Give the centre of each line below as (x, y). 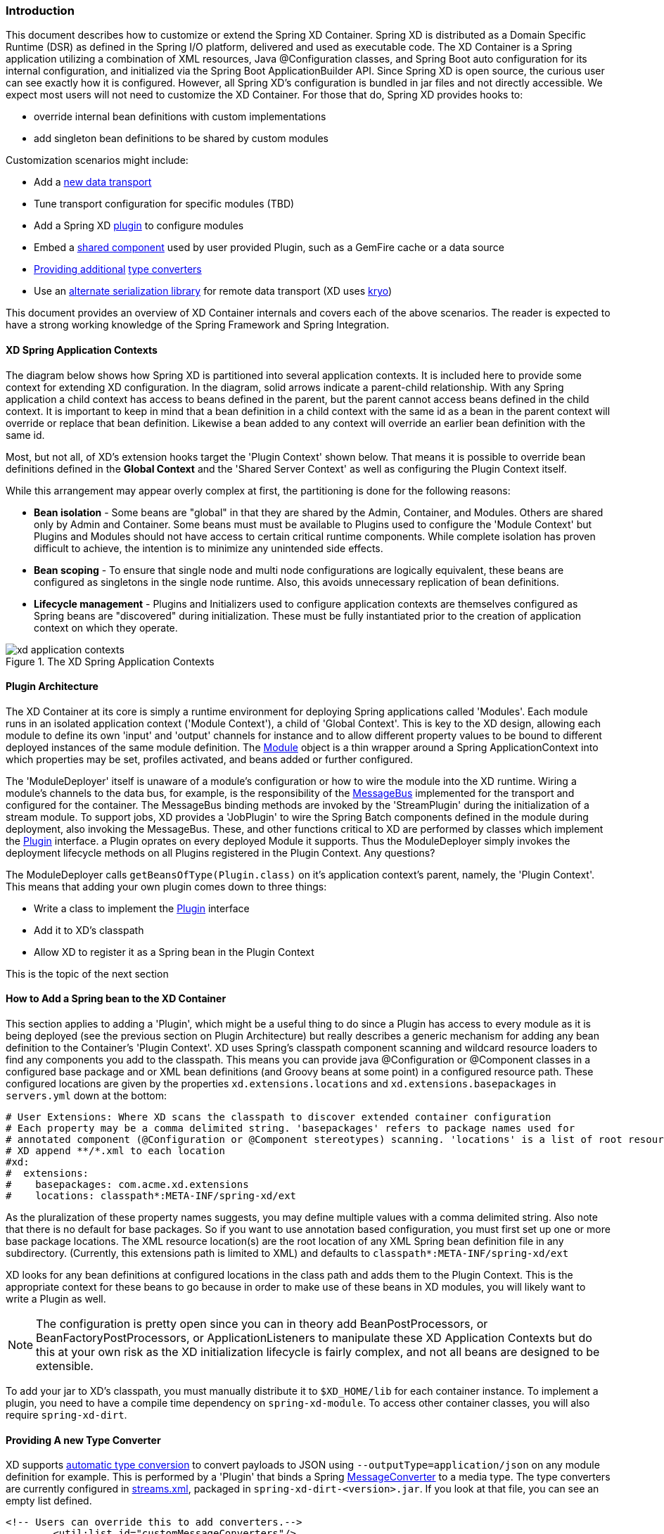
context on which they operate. (106, 627)
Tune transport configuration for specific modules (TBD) (164, 204)
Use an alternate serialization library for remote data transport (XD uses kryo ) (213, 291)
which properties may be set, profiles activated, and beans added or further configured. (209, 759)
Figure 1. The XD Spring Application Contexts (110, 661)
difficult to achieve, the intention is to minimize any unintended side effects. (209, 548)
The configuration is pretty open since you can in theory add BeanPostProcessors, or (262, 1324)
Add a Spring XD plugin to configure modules (139, 226)
